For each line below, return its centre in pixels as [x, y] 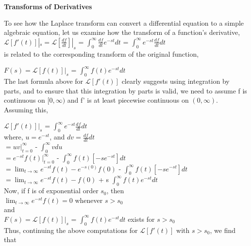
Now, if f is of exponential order [51, 191]
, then [115, 191]
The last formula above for [44, 81]
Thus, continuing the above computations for [71, 230]
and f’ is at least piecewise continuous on [128, 100]
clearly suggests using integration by [176, 81]
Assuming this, [26, 109]
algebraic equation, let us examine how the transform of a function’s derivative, [122, 32]
